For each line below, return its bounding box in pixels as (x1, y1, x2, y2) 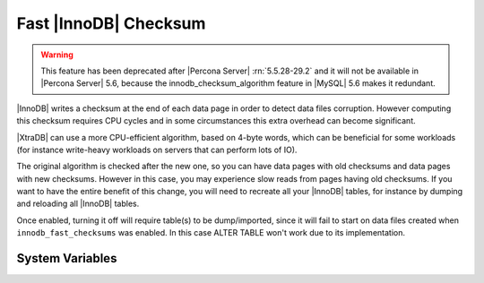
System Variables (16, 251, 117, 266)
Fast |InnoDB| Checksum (16, 13, 206, 33)
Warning (40, 49, 73, 60)
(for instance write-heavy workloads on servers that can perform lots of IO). (16, 144, 298, 155)
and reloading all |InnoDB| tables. (16, 198, 140, 210)
